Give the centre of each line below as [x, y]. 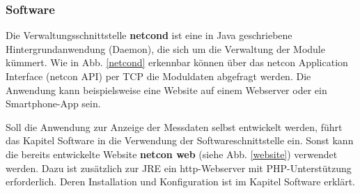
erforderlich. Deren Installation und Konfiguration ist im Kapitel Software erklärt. [181, 182]
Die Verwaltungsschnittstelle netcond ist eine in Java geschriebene [149, 35]
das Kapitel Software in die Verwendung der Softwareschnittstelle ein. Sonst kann [180, 140]
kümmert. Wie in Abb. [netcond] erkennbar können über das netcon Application [177, 62]
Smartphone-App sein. [53, 103]
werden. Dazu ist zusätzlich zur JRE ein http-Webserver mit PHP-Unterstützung [179, 168]
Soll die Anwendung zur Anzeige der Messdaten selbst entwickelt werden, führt [174, 126]
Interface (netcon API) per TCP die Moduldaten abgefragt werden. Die [158, 76]
